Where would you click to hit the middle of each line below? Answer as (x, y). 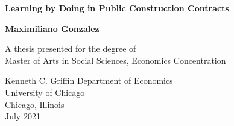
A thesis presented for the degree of (71, 49)
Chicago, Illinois (35, 104)
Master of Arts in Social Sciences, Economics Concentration (115, 60)
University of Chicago (45, 92)
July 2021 (23, 116)
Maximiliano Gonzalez (52, 28)
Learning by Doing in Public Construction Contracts (117, 8)
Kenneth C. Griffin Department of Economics (89, 80)
